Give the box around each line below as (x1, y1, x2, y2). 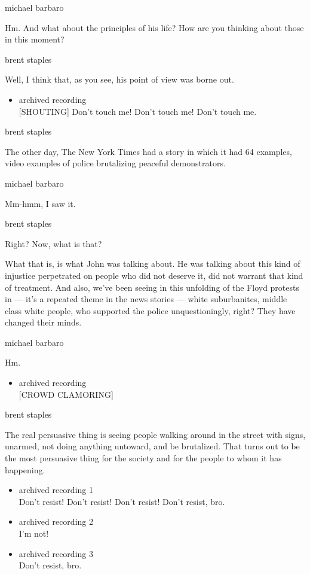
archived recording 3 (19, 547, 93, 559)
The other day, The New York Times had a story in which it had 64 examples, (5, 145, 292, 157)
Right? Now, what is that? (5, 237, 102, 250)
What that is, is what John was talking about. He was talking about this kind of (5, 257, 300, 270)
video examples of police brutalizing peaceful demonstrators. (5, 157, 226, 169)
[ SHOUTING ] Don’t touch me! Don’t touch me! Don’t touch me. (19, 105, 257, 117)
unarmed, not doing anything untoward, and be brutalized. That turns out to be (5, 440, 300, 452)
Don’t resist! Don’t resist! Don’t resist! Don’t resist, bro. (19, 495, 225, 507)
